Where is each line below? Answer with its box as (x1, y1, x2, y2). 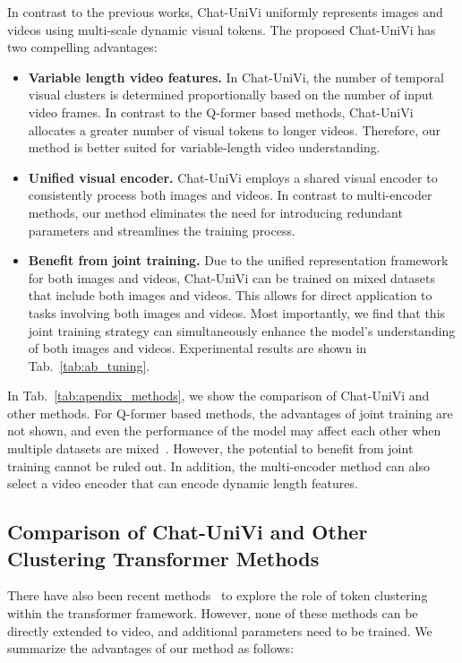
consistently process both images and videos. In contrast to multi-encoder (28, 185, 432, 204)
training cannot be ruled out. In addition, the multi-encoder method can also (7, 456, 430, 475)
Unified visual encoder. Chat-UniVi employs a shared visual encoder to (28, 168, 438, 186)
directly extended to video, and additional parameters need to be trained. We (7, 621, 432, 640)
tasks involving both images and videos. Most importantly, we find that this (28, 303, 446, 322)
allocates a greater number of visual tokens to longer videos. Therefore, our (28, 120, 441, 139)
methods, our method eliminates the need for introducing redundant (28, 202, 403, 221)
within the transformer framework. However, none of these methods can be (7, 604, 418, 623)
